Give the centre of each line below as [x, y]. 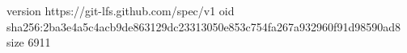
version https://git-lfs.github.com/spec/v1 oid [121, 10]
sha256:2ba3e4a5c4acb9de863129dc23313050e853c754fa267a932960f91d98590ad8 [203, 26]
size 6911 [29, 42]
